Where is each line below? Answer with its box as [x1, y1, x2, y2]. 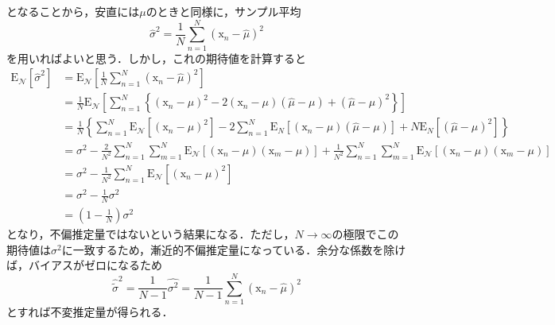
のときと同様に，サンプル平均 [146, 3, 301, 19]
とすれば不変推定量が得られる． [6, 304, 173, 320]
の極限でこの [332, 226, 399, 242]
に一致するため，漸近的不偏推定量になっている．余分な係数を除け [61, 241, 406, 257]
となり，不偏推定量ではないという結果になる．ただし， [6, 226, 295, 242]
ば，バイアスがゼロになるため [6, 257, 162, 273]
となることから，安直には [6, 3, 140, 19]
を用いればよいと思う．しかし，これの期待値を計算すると [6, 49, 306, 66]
